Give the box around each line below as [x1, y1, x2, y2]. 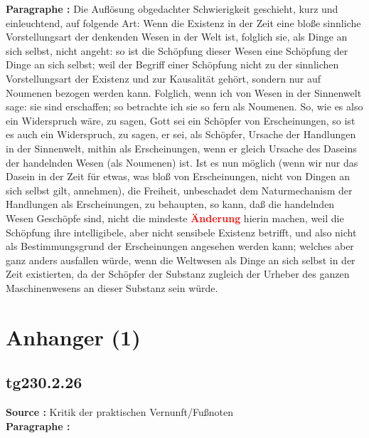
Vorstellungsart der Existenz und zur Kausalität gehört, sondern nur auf [6, 71, 321, 85]
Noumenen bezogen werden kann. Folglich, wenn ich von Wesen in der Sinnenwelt [6, 85, 362, 100]
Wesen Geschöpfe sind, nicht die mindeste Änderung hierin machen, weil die [6, 210, 344, 225]
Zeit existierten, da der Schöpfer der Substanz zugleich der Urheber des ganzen [6, 266, 350, 281]
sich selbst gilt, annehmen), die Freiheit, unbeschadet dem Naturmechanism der [6, 182, 353, 197]
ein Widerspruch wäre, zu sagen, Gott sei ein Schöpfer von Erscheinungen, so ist [6, 113, 355, 127]
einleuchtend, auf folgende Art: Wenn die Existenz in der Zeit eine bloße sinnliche [6, 15, 361, 30]
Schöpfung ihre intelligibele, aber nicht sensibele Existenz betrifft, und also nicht [6, 224, 357, 239]
